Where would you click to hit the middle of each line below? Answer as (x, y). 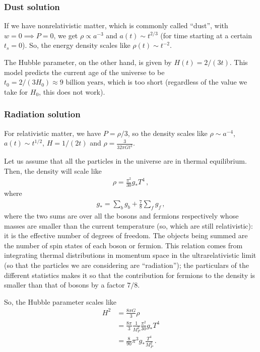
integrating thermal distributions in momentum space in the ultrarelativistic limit (130, 255)
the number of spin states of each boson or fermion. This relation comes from (123, 245)
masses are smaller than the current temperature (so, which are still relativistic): (128, 225)
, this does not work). (72, 91)
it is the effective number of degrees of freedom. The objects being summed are (126, 235)
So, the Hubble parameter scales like (60, 301)
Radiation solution (42, 114)
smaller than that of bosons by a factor (64, 285)
